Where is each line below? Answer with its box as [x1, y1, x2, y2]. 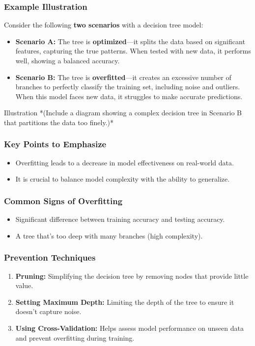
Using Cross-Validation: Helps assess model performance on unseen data [15, 322, 244, 333]
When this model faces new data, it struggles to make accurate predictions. [15, 91, 243, 101]
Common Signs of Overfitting [4, 194, 123, 207]
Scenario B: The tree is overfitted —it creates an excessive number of [15, 72, 231, 82]
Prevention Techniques [4, 251, 96, 264]
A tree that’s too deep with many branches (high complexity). [15, 230, 203, 240]
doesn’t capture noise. [15, 306, 82, 317]
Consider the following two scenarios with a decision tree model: [4, 20, 203, 30]
